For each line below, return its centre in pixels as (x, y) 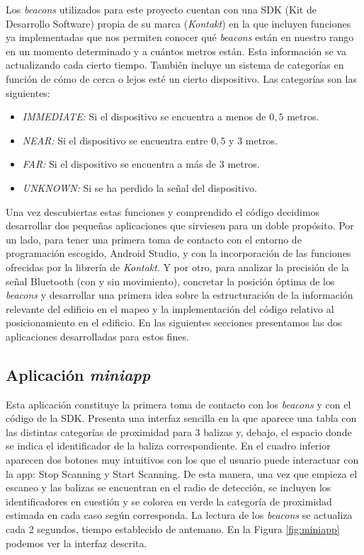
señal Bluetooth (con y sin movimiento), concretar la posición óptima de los (170, 281)
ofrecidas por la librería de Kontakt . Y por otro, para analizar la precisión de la (177, 267)
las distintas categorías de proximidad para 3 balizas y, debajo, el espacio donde (179, 431)
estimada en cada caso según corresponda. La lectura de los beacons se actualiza (179, 515)
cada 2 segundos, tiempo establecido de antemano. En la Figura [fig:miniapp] (173, 529)
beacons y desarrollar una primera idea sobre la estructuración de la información (180, 295)
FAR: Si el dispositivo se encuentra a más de (119, 164)
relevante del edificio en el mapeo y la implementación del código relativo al (170, 308)
